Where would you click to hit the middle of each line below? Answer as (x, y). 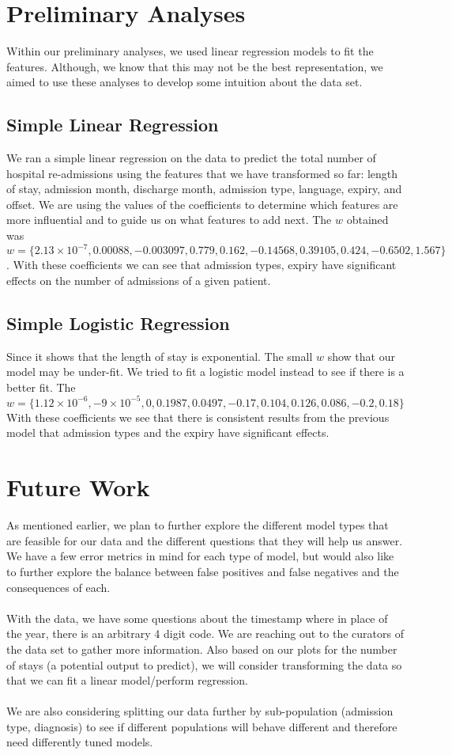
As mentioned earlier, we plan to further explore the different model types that (198, 525)
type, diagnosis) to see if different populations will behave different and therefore (202, 726)
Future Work (78, 487)
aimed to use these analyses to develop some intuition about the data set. (185, 82)
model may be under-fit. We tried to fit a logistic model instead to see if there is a (205, 372)
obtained (367, 220)
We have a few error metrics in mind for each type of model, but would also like (200, 556)
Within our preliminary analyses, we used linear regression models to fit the (190, 51)
